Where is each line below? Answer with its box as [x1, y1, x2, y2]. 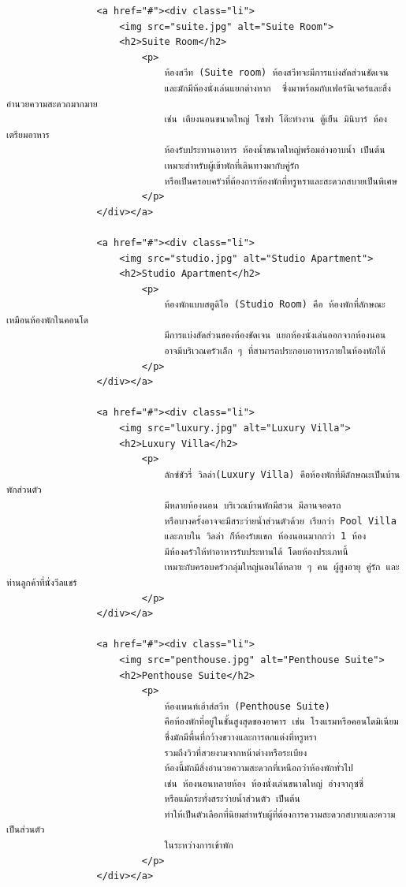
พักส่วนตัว [6, 484, 42, 496]
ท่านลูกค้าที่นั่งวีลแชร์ [6, 576, 77, 588]
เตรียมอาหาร [6, 129, 50, 140]
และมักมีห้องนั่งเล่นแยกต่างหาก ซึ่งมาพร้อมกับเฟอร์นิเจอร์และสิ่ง [164, 82, 391, 94]
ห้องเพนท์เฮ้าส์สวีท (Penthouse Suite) [164, 700, 330, 712]
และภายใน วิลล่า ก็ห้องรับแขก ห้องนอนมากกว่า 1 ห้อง [164, 531, 367, 542]
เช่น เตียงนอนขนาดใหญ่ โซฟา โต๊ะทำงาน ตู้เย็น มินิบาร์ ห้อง [164, 114, 388, 125]
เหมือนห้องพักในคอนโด [6, 314, 89, 326]
